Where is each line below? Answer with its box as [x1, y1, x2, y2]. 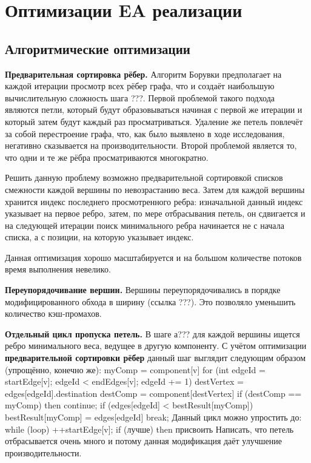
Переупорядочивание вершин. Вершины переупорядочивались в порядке [5, 283, 281, 296]
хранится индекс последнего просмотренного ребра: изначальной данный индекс [5, 195, 303, 208]
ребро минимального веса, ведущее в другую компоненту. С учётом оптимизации [5, 339, 307, 352]
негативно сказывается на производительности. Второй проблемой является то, [5, 139, 297, 152]
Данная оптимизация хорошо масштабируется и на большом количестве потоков [5, 251, 302, 263]
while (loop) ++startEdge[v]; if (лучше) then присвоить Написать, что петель [5, 422, 294, 435]
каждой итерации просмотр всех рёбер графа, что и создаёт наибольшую [5, 79, 275, 92]
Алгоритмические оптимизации [5, 39, 190, 58]
